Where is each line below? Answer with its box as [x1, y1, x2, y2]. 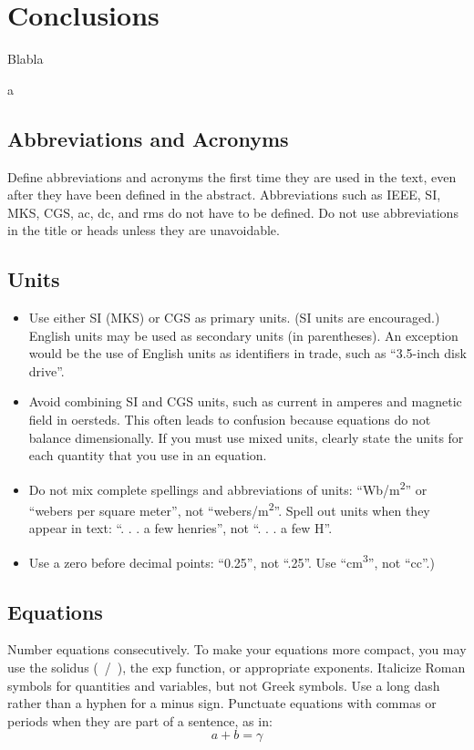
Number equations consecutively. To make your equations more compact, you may [7, 640, 467, 659]
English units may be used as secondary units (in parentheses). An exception [28, 325, 459, 344]
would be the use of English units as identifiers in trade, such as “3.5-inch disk [28, 344, 467, 363]
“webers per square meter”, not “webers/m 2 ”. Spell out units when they [28, 498, 430, 519]
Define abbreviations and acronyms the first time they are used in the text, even [7, 167, 457, 186]
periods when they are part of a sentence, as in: [7, 711, 273, 730]
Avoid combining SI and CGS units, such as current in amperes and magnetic [28, 392, 462, 411]
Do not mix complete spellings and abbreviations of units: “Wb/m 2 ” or [28, 477, 428, 498]
